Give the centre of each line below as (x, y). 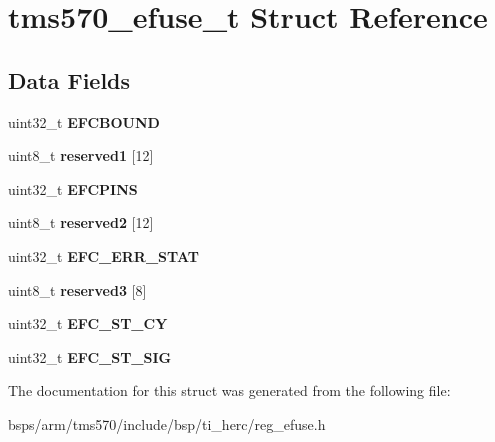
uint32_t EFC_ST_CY (88, 323)
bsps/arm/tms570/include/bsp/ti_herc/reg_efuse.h (167, 423)
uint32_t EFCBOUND (84, 121)
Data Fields (69, 79)
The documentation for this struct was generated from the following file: (229, 390)
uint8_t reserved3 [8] (77, 289)
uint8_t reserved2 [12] (81, 222)
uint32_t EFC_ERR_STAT (103, 255)
